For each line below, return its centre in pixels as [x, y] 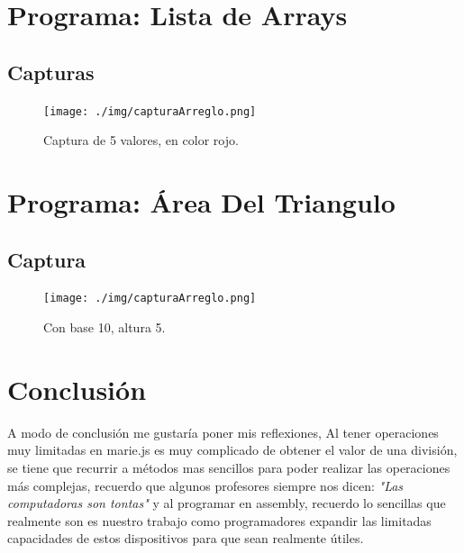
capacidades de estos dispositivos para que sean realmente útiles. [186, 538]
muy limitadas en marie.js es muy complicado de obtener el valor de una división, [232, 450]
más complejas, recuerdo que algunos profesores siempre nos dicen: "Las [205, 485]
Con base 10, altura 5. [105, 327]
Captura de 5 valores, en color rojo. [141, 140]
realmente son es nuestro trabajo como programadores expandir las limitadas [219, 520]
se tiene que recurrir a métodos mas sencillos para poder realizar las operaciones [229, 467]
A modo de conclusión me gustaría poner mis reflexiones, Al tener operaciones [223, 432]
